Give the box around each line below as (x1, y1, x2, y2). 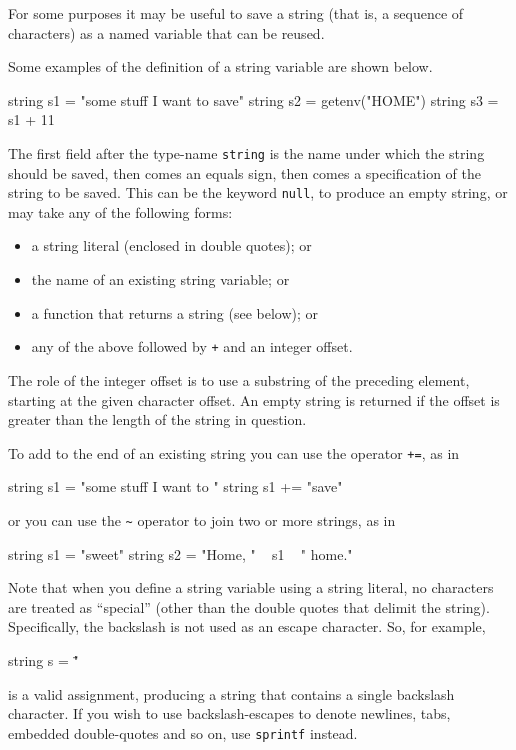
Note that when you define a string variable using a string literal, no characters (8, 577, 494, 598)
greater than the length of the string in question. (8, 409, 307, 430)
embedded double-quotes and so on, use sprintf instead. (8, 722, 358, 743)
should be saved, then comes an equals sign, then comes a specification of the (8, 162, 481, 183)
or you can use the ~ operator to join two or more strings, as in (8, 509, 396, 530)
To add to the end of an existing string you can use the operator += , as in (8, 442, 460, 463)
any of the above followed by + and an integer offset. (31, 336, 353, 357)
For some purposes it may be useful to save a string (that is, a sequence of (8, 3, 464, 23)
